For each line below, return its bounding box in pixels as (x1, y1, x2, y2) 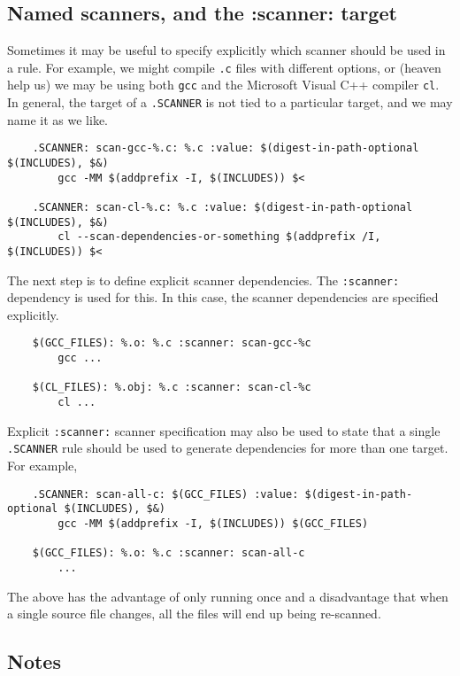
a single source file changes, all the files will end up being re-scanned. (7, 604, 381, 623)
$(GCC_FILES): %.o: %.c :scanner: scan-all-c (32, 547, 305, 560)
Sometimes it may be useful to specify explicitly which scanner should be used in (7, 41, 446, 59)
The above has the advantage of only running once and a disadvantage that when (7, 587, 448, 605)
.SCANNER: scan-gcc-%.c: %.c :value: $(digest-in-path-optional (32, 142, 419, 155)
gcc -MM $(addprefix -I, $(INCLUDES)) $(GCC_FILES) (57, 517, 369, 530)
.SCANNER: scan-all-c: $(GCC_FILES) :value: (32, 487, 299, 501)
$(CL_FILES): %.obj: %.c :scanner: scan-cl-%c (32, 381, 311, 394)
